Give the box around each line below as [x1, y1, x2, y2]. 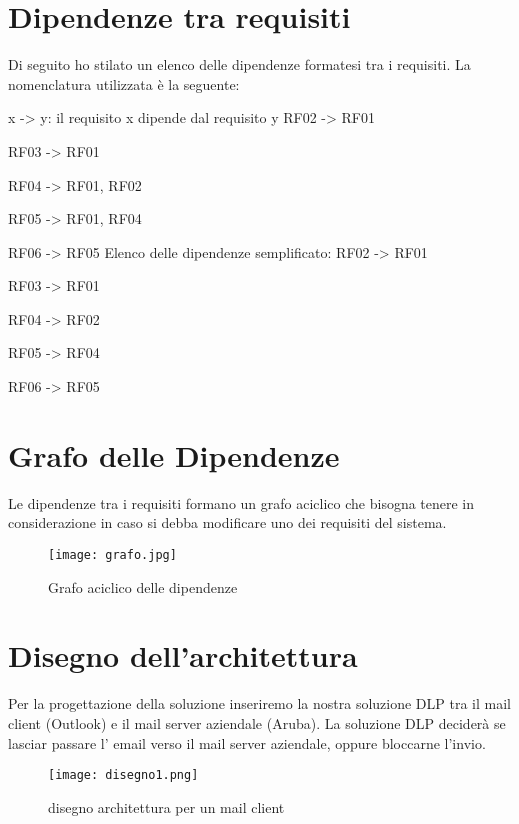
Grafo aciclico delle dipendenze [48, 576, 238, 597]
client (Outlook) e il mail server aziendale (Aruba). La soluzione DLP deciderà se [8, 712, 506, 733]
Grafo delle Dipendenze [8, 434, 340, 475]
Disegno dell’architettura [8, 635, 358, 676]
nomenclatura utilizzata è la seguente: [8, 73, 240, 94]
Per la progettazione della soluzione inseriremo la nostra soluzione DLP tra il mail [8, 693, 511, 714]
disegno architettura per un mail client [48, 796, 285, 817]
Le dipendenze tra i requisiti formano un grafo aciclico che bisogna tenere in [8, 492, 475, 513]
